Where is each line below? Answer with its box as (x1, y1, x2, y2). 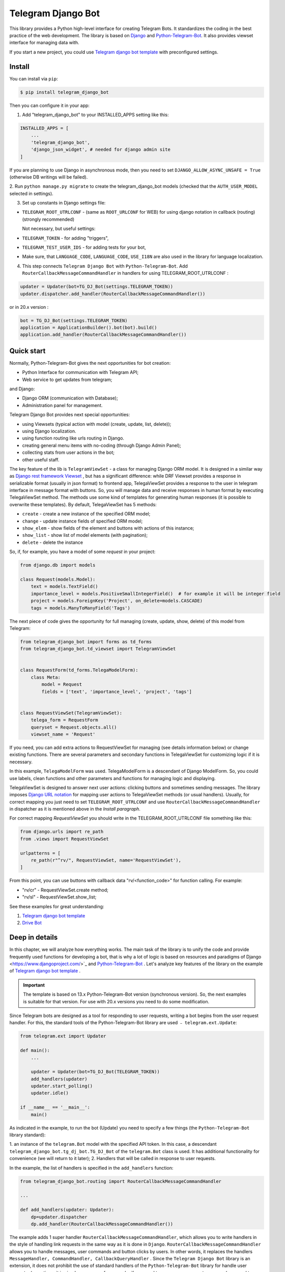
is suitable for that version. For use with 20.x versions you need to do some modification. (23, 998, 210, 1004)
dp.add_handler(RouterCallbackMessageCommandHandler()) (31, 1221, 174, 1227)
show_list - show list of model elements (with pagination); (22, 532, 148, 538)
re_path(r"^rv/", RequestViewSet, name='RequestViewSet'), (31, 857, 182, 863)
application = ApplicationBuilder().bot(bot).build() (20, 325, 157, 330)
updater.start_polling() (31, 1083, 93, 1089)
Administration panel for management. (22, 402, 103, 408)
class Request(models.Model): (20, 576, 96, 582)
